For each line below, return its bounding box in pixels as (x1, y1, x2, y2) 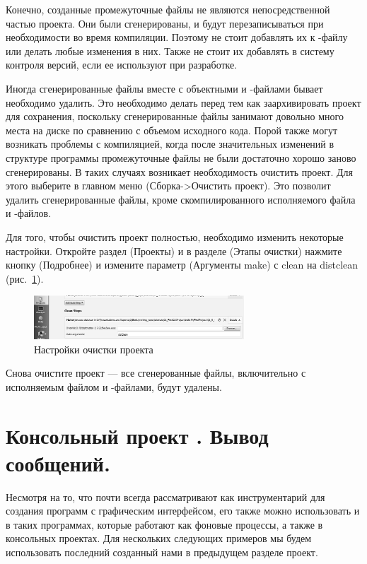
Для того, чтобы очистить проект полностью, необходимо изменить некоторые (6, 229, 344, 244)
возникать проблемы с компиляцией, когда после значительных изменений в (6, 136, 334, 151)
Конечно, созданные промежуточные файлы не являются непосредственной (6, 2, 330, 16)
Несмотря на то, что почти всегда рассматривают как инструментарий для (6, 489, 325, 504)
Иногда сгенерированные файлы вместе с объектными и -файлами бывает (6, 81, 323, 95)
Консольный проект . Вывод (6, 421, 269, 450)
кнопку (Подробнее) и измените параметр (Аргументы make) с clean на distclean (6, 257, 359, 272)
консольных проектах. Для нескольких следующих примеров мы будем (6, 531, 312, 546)
